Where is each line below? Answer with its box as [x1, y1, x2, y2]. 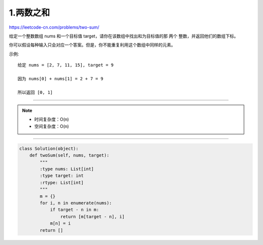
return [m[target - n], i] [60, 214, 125, 219]
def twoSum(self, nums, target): [29, 153, 110, 158]
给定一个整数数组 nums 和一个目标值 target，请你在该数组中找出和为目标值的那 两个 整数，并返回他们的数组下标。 [9, 33, 239, 39]
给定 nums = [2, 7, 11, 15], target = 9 [18, 62, 114, 68]
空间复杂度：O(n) [34, 123, 69, 129]
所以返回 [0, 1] [18, 89, 53, 95]
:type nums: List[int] [39, 166, 94, 172]
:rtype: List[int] [39, 180, 84, 185]
